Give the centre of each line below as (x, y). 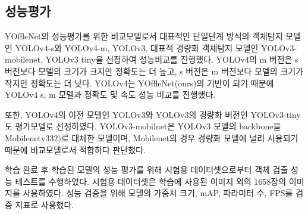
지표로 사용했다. (45, 204)
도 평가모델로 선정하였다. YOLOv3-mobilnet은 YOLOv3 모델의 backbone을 (143, 126)
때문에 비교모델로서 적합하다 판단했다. (75, 149)
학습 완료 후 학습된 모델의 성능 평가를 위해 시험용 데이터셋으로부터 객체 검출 (147, 170)
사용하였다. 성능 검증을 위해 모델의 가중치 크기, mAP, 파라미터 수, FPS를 (158, 193)
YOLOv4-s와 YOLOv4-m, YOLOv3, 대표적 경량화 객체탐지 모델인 (137, 47)
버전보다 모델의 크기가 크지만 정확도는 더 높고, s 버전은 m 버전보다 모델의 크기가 (154, 71)
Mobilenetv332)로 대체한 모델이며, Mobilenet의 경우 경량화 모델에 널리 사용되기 (152, 137)
